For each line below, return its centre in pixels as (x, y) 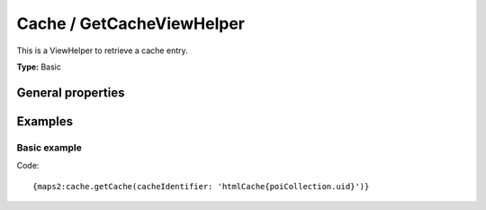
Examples (45, 121)
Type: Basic (39, 67)
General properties (71, 92)
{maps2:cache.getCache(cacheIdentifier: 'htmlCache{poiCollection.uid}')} (201, 186)
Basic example (49, 147)
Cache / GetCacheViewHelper (130, 23)
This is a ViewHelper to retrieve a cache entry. (102, 50)
